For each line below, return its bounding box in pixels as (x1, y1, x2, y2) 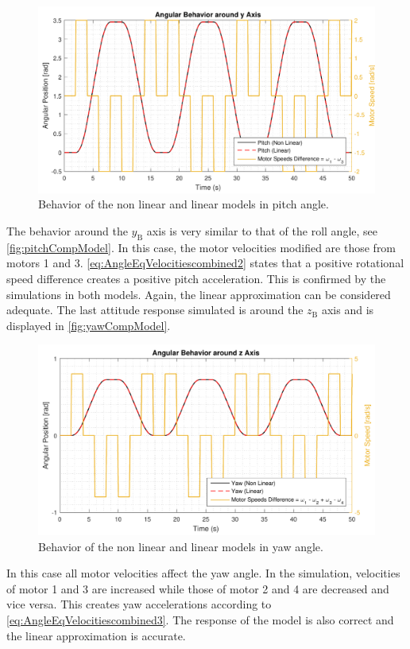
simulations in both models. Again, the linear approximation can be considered (6, 286, 391, 302)
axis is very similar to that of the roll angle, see (146, 222, 377, 239)
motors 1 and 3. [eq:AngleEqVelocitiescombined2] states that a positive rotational (6, 255, 404, 271)
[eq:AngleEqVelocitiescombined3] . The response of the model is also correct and (6, 612, 394, 628)
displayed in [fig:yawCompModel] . (6, 317, 171, 333)
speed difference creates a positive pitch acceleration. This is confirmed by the (6, 270, 386, 286)
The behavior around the (6, 222, 128, 239)
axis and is (321, 301, 374, 318)
